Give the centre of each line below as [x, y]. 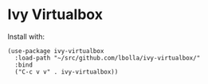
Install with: [26, 36]
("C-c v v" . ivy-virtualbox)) [67, 72]
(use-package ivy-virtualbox [56, 51]
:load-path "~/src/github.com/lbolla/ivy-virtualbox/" [108, 58]
